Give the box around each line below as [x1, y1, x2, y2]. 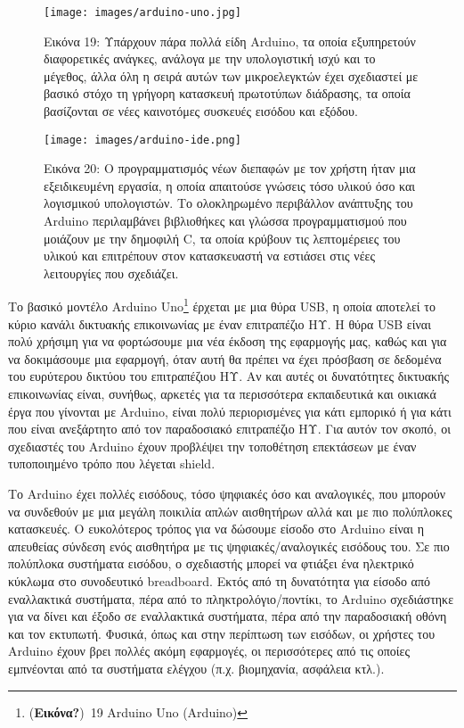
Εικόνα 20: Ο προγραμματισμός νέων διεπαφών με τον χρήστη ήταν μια [44, 159, 416, 178]
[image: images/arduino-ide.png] [44, 133, 241, 146]
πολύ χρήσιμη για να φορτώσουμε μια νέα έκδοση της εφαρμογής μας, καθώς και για [8, 332, 447, 351]
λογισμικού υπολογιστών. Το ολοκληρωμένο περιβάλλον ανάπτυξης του [44, 194, 413, 212]
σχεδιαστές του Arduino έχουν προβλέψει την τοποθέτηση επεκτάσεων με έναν [8, 436, 417, 455]
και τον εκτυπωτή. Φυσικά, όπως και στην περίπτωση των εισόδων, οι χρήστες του [8, 624, 436, 642]
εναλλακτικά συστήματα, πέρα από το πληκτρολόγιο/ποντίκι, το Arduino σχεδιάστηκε [8, 589, 454, 608]
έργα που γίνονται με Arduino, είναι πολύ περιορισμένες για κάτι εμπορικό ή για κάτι [8, 401, 452, 420]
